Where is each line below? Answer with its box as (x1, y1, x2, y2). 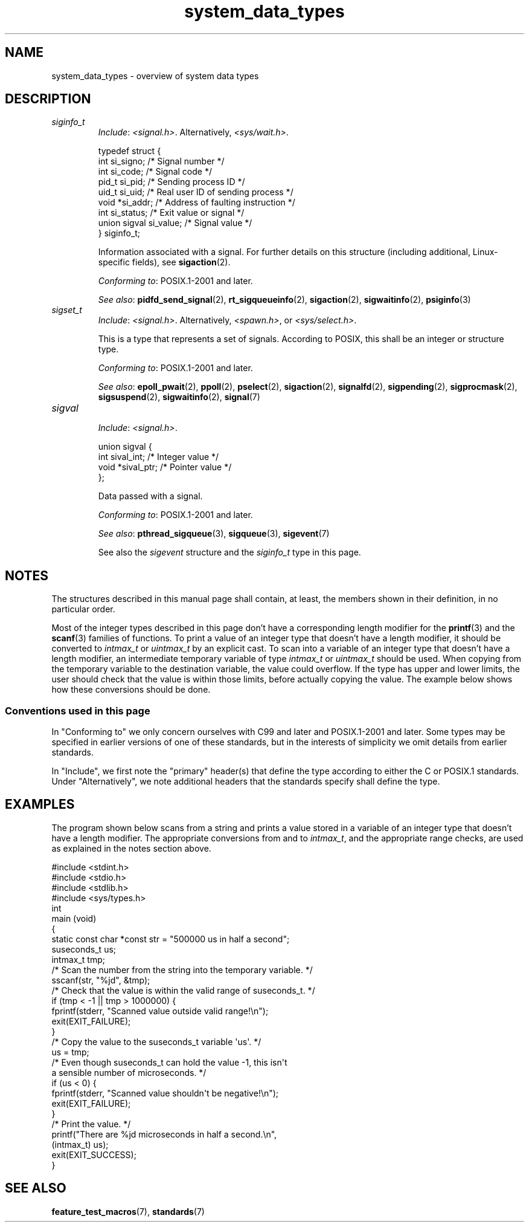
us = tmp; (51, 1046, 89, 1057)
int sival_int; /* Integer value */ (98, 452, 219, 462)
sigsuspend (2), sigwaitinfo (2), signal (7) (98, 392, 260, 403)
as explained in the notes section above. (51, 843, 211, 853)
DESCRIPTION (5, 91, 91, 107)
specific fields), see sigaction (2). (98, 257, 231, 268)
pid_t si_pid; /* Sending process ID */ (98, 176, 245, 187)
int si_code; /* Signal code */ (98, 166, 212, 177)
